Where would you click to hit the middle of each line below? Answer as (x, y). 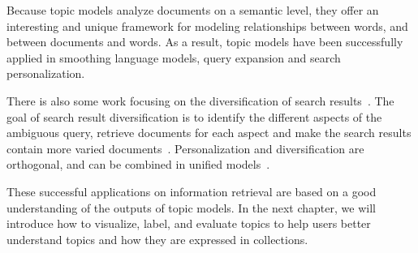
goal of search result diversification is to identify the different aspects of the (194, 116)
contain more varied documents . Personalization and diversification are (185, 148)
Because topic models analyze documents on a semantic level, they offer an (193, 10)
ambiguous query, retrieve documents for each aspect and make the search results (209, 133)
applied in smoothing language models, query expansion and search (174, 57)
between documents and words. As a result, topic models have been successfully (205, 42)
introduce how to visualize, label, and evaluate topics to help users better (189, 223)
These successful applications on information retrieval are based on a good (192, 191)
